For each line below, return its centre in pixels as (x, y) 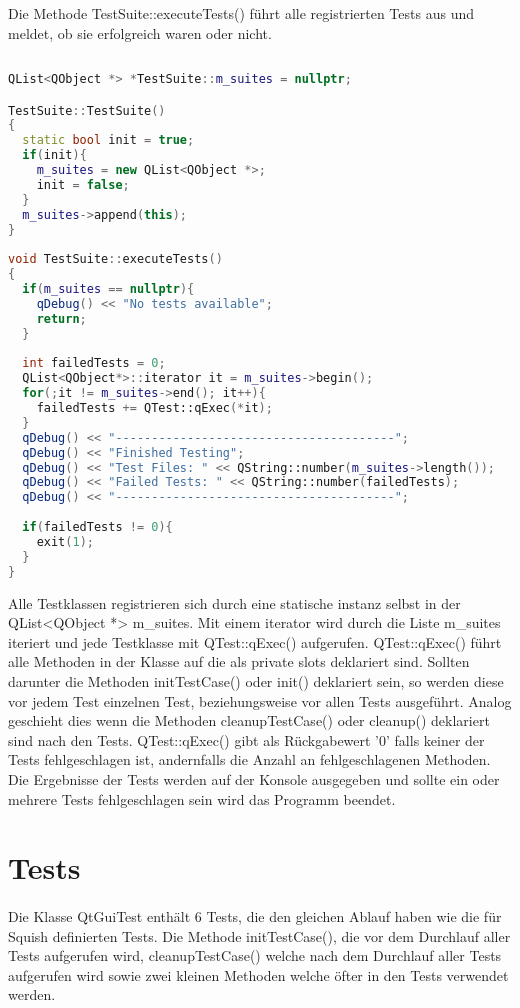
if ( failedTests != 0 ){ (97, 527)
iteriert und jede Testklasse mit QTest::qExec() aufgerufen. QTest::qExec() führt (255, 641)
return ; (61, 318)
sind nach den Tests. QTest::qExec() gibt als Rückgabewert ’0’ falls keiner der (246, 739)
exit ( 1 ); (65, 541)
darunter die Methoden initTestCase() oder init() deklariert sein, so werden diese (256, 680)
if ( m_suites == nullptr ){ (108, 289)
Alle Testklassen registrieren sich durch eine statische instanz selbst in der (234, 602)
